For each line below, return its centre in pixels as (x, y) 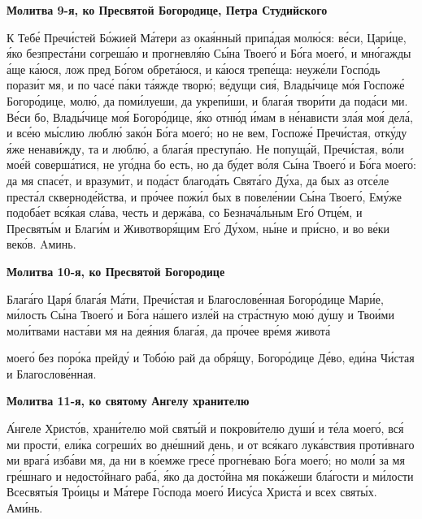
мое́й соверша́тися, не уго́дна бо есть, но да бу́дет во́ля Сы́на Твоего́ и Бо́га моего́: (211, 164)
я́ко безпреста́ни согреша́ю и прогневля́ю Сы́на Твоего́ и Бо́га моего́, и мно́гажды (209, 53)
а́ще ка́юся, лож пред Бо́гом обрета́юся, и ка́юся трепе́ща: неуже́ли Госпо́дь (194, 69)
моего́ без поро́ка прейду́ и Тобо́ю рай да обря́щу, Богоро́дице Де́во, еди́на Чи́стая (211, 358)
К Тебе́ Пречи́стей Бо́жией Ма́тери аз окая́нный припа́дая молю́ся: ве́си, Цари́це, (207, 37)
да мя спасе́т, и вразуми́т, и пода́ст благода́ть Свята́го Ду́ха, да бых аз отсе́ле (198, 180)
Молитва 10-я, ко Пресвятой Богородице (116, 271)
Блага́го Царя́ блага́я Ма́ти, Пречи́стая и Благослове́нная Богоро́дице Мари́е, (195, 298)
